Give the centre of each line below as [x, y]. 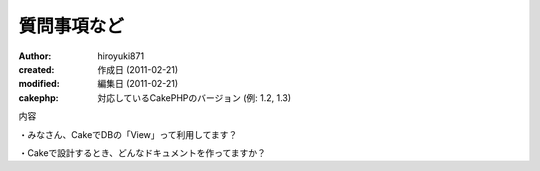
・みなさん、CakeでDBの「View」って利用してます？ [128, 134]
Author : [35, 56]
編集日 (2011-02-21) [138, 84]
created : [36, 69]
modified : [39, 84]
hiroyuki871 [121, 56]
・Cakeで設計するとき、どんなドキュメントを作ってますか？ [142, 152]
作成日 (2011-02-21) [138, 69]
